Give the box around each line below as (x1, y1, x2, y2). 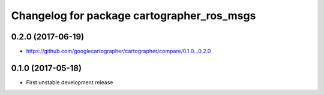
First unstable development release (26, 78, 113, 86)
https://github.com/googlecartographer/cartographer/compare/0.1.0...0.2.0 (26, 48, 211, 55)
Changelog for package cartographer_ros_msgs (11, 9, 256, 22)
